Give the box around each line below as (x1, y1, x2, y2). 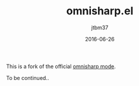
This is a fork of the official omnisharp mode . (6, 63, 116, 70)
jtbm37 (91, 24, 109, 31)
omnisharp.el (66, 4, 134, 18)
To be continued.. (6, 74, 49, 81)
